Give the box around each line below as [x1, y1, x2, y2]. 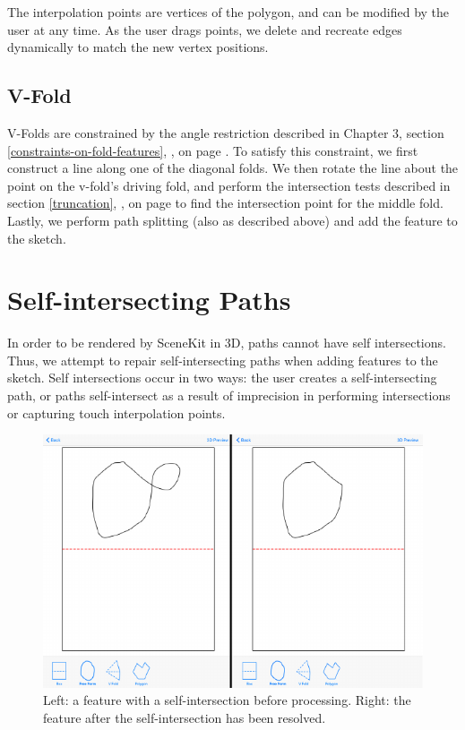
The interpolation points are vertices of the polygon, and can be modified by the [7, 3, 450, 21]
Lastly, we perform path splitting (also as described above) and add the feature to [7, 210, 458, 229]
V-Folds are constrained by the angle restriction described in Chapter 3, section [7, 123, 444, 142]
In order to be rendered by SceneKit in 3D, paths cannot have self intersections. [7, 333, 446, 352]
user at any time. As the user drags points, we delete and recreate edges [7, 20, 402, 39]
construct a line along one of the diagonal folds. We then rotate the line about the [7, 159, 459, 177]
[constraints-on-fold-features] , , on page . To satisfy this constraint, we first [7, 141, 418, 159]
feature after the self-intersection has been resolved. [43, 709, 326, 727]
